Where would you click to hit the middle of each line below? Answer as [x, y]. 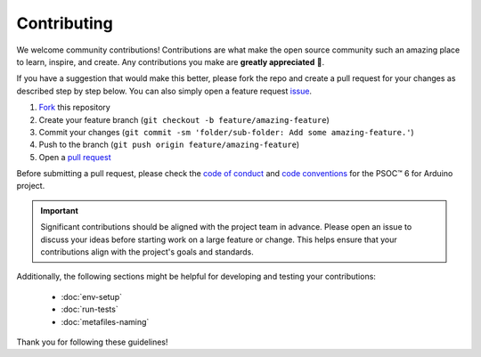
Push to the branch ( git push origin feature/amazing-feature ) [169, 145]
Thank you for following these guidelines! [92, 342]
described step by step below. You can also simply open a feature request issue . [164, 91]
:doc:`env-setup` [92, 296]
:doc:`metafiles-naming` [105, 321]
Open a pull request [75, 157]
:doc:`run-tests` [90, 309]
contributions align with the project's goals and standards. [147, 252]
